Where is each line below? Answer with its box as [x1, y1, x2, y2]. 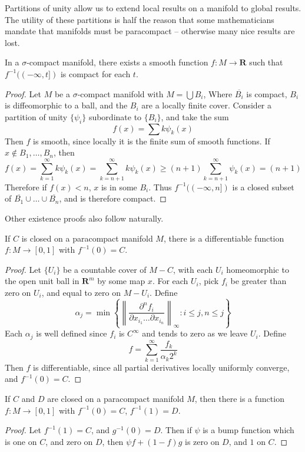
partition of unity [5, 110, 68, 123]
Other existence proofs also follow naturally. [5, 212, 164, 225]
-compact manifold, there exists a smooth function [26, 56, 208, 68]
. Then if [160, 424, 192, 436]
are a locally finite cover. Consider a [141, 99, 271, 111]
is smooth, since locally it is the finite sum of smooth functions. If [33, 134, 270, 147]
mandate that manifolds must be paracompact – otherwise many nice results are [5, 25, 295, 37]
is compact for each [60, 67, 131, 80]
